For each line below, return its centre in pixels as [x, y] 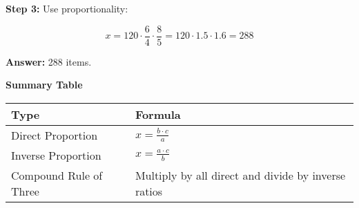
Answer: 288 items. [49, 61]
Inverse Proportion [56, 155]
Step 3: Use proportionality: [67, 8]
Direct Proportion [55, 135]
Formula [158, 114]
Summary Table [44, 85]
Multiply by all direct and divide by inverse [240, 175]
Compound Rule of [57, 175]
